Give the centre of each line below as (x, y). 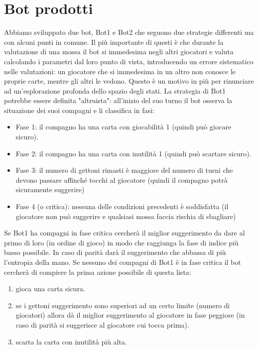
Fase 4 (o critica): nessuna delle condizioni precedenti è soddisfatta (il (122, 206)
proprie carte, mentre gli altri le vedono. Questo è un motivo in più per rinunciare (129, 81)
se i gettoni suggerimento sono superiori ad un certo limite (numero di (123, 305)
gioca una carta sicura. (50, 289)
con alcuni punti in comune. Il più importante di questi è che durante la (114, 42)
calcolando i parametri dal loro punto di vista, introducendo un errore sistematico (129, 61)
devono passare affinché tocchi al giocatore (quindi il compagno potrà (122, 179)
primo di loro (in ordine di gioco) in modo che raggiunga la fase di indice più (121, 242)
